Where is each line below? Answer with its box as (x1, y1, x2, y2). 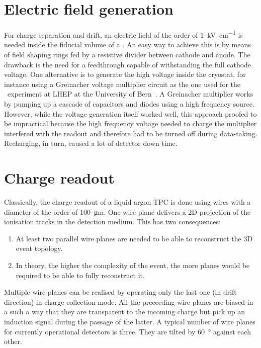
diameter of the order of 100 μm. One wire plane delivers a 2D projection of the (4, 206, 251, 217)
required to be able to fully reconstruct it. (16, 270, 145, 280)
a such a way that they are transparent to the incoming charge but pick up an (4, 306, 245, 317)
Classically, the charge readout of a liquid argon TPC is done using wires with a (4, 197, 251, 207)
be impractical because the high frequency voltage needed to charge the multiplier (4, 118, 257, 129)
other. (4, 336, 22, 346)
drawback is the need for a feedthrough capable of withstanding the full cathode (4, 59, 251, 69)
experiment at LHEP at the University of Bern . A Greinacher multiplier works (7, 89, 253, 99)
